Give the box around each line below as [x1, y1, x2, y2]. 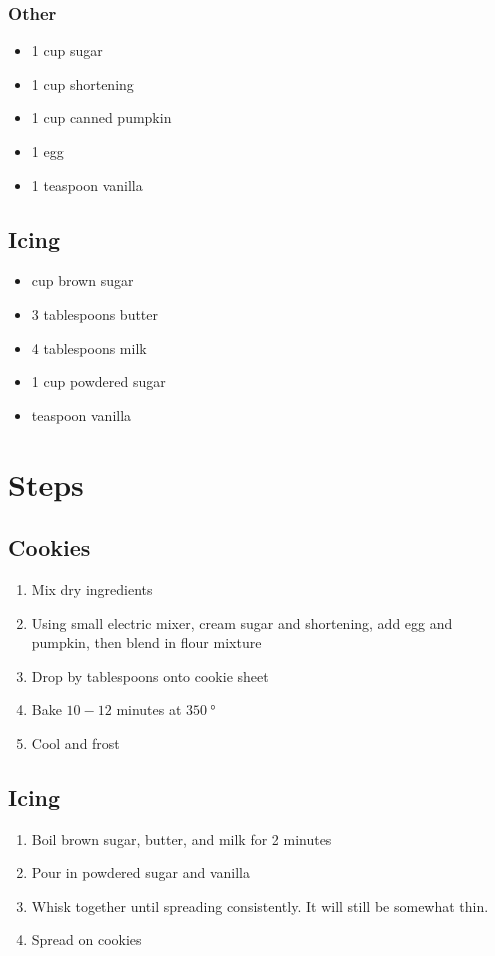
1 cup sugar [31, 40, 103, 61]
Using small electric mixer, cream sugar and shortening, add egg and [31, 612, 453, 633]
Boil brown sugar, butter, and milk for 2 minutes [31, 828, 332, 849]
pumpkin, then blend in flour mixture [31, 632, 262, 653]
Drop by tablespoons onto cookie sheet [31, 665, 269, 686]
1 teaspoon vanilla [31, 174, 143, 195]
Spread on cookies [31, 929, 142, 950]
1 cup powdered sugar [31, 371, 166, 392]
